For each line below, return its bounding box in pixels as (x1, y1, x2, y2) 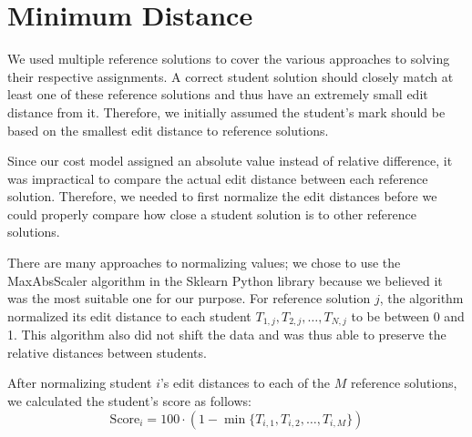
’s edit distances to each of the (159, 373, 331, 392)
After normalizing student (7, 373, 152, 392)
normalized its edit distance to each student (7, 306, 251, 325)
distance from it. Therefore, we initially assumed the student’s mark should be (7, 102, 446, 121)
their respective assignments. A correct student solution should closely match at (7, 66, 454, 86)
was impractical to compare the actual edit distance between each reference (7, 168, 428, 188)
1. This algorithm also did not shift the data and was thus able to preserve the (7, 325, 446, 344)
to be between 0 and (351, 306, 465, 325)
